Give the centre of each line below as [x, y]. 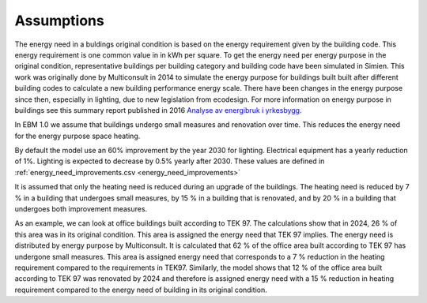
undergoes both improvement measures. [81, 209]
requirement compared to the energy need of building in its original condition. [141, 290]
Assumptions [59, 21]
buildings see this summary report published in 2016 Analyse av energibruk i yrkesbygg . [158, 110]
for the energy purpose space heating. [77, 136]
